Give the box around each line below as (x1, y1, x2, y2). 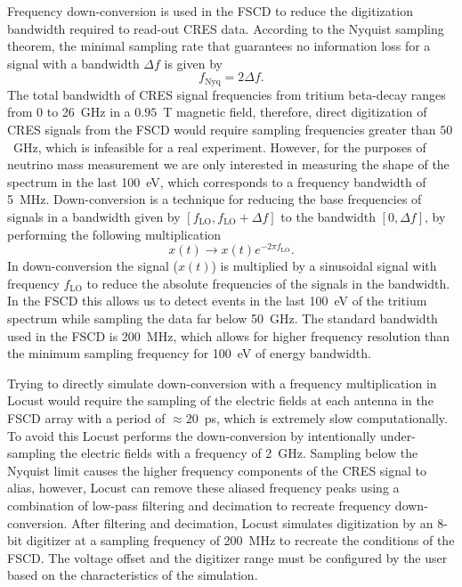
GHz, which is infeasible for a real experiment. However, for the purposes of (12, 137, 426, 156)
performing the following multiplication (7, 224, 222, 243)
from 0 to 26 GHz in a (7, 102, 131, 121)
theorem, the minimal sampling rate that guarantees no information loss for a (7, 37, 431, 55)
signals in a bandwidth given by (7, 207, 181, 225)
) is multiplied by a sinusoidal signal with (211, 257, 437, 275)
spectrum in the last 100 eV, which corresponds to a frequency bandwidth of (7, 172, 426, 191)
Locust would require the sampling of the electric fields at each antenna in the (7, 391, 434, 410)
